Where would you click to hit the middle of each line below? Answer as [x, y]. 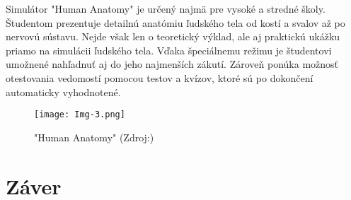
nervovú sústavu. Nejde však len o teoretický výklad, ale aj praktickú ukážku [173, 36]
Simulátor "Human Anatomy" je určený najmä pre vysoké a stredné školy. [166, 8]
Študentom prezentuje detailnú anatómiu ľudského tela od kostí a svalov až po [175, 22]
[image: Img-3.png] [80, 115]
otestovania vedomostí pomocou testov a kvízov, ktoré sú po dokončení [160, 77]
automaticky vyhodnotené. [63, 92]
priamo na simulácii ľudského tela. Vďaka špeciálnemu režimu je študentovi [169, 50]
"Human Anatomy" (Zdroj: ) [94, 137]
